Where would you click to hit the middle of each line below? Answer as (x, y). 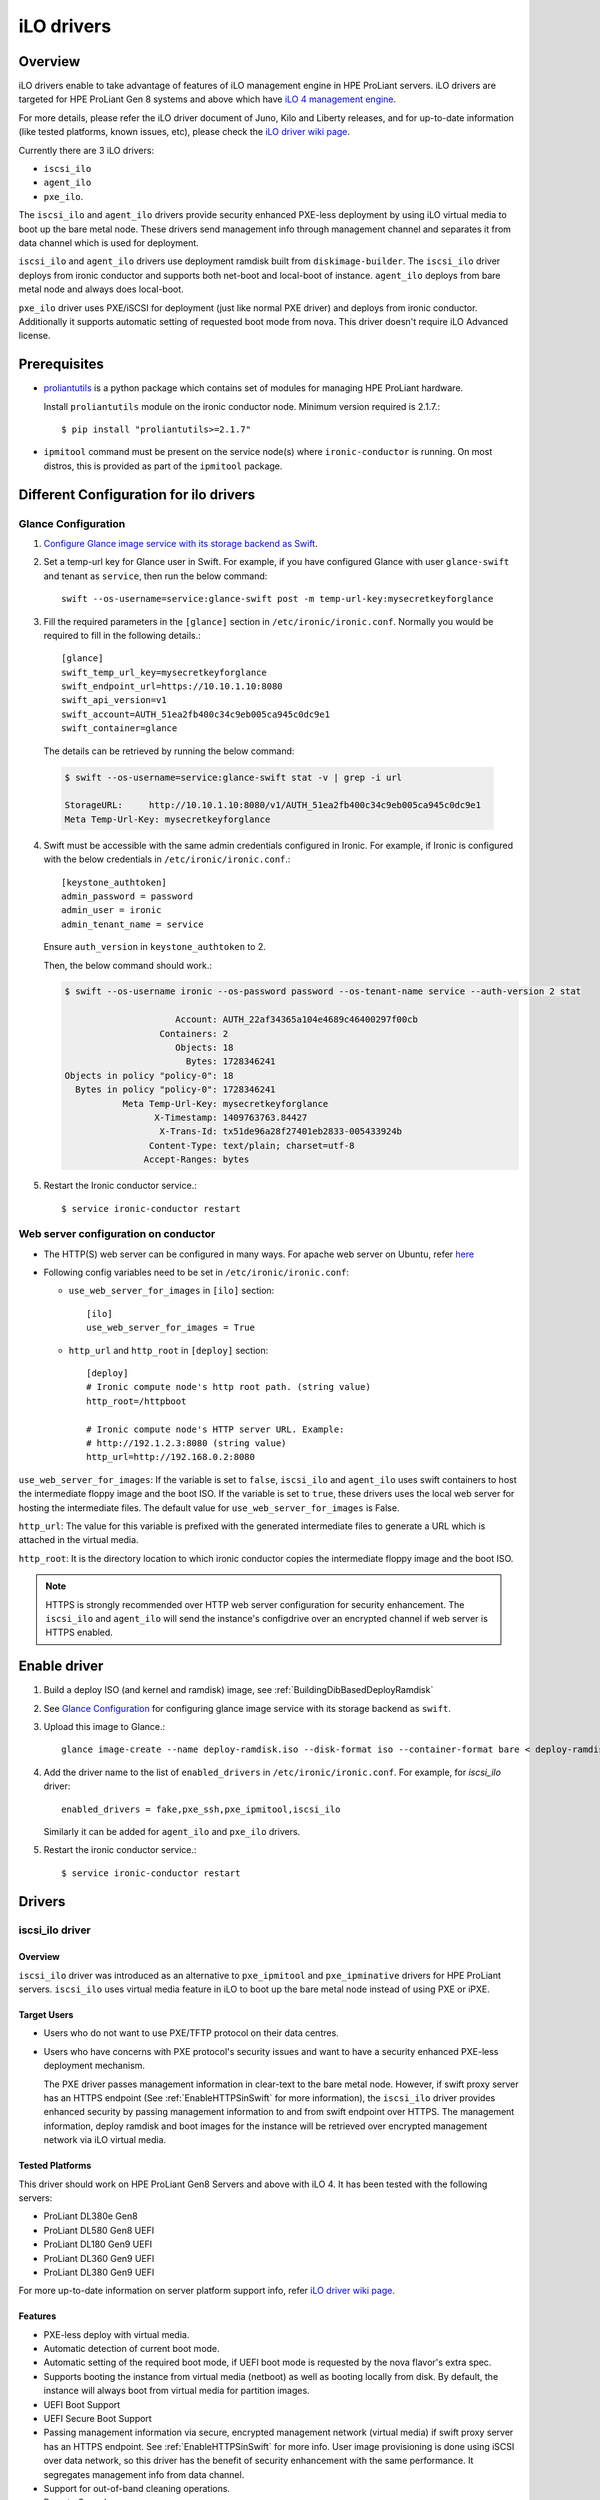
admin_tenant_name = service (132, 924)
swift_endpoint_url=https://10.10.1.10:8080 (172, 686)
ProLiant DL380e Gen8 (91, 2216)
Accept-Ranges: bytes (196, 1159)
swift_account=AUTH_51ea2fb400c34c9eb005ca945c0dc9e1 (195, 714)
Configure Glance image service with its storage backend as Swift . (181, 543)
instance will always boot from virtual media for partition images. (176, 2391)
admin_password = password (127, 896)
